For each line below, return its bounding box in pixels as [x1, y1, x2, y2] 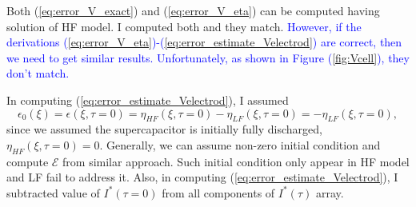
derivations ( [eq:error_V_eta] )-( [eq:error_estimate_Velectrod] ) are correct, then [6, 34, 402, 50]
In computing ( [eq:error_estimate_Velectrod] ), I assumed [6, 91, 289, 108]
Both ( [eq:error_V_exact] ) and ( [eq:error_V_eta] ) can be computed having [6, 2, 380, 18]
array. [315, 184, 344, 201]
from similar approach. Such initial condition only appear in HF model [62, 153, 410, 169]
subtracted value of [6, 184, 100, 201]
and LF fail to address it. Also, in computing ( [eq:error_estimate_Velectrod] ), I [6, 169, 398, 185]
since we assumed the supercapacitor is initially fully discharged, [6, 121, 322, 137]
